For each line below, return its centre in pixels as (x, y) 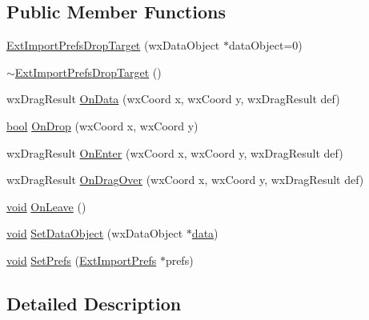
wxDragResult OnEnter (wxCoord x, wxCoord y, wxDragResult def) (175, 152)
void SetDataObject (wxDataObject (95, 233)
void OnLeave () (46, 206)
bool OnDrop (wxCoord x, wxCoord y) (102, 125)
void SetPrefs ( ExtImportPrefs (82, 260)
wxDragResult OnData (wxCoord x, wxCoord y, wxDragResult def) (173, 99)
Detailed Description (94, 303)
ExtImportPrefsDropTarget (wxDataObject (113, 45)
